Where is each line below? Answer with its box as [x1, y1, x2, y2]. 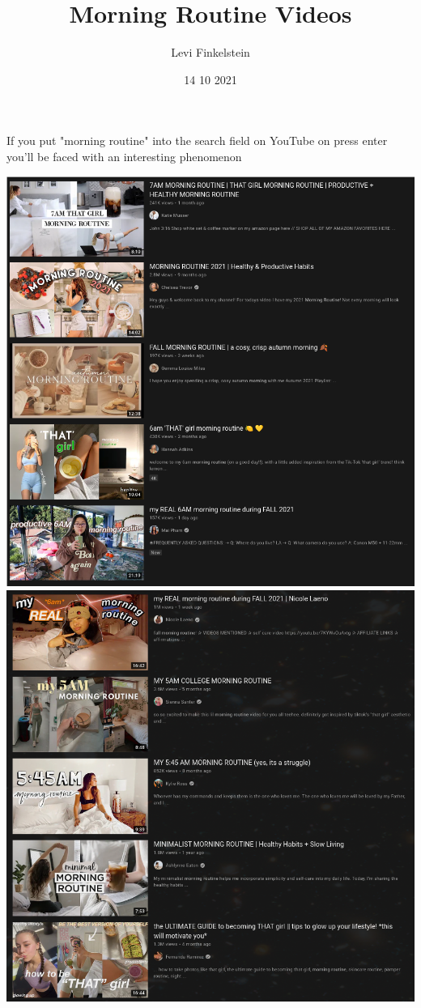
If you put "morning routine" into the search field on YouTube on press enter [6, 132, 388, 149]
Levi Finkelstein [171, 44, 250, 61]
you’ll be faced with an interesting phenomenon [6, 147, 242, 164]
